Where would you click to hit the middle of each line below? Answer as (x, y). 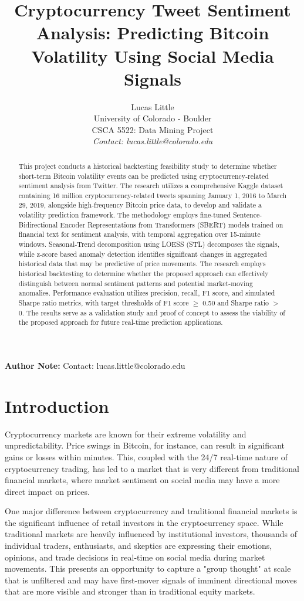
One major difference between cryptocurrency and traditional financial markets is (151, 511)
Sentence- (247, 215)
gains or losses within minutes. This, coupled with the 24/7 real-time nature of (146, 456)
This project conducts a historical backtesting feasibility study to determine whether (148, 166)
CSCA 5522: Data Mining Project (153, 129)
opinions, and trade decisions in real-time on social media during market (135, 557)
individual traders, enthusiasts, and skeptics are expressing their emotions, (139, 546)
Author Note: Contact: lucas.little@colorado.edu (95, 366)
